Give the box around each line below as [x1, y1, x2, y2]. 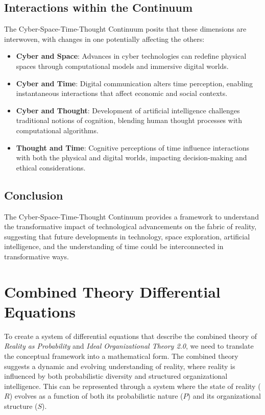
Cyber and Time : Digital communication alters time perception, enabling [16, 78, 253, 88]
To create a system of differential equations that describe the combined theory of [4, 330, 257, 341]
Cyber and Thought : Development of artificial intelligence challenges [16, 105, 240, 115]
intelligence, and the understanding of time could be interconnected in [4, 241, 224, 252]
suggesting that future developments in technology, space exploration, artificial [4, 231, 250, 241]
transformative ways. [4, 251, 69, 261]
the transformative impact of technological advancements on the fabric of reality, [4, 221, 257, 232]
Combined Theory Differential [4, 281, 221, 302]
